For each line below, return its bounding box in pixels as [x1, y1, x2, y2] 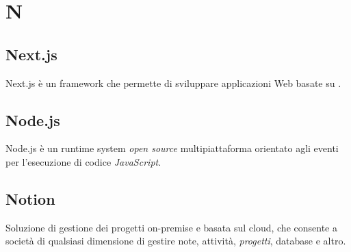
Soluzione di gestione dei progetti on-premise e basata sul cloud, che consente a [5, 220, 337, 234]
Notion [5, 188, 55, 209]
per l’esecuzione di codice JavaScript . [5, 154, 161, 168]
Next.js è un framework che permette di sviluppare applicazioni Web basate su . [5, 75, 341, 90]
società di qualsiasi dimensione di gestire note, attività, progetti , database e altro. [5, 234, 346, 248]
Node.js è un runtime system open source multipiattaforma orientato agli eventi [5, 141, 339, 155]
